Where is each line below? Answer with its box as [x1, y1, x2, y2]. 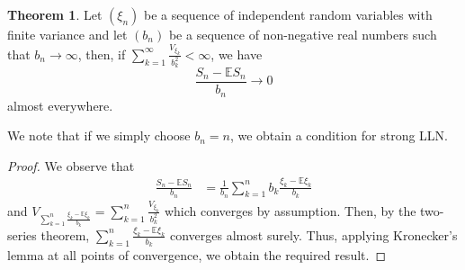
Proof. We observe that [7, 156, 135, 175]
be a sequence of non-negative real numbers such [168, 25, 437, 43]
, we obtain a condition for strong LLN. [229, 126, 448, 145]
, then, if [77, 44, 126, 63]
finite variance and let [7, 25, 128, 43]
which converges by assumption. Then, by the [164, 201, 416, 220]
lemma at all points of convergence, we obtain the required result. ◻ [7, 246, 387, 265]
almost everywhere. [7, 95, 113, 114]
